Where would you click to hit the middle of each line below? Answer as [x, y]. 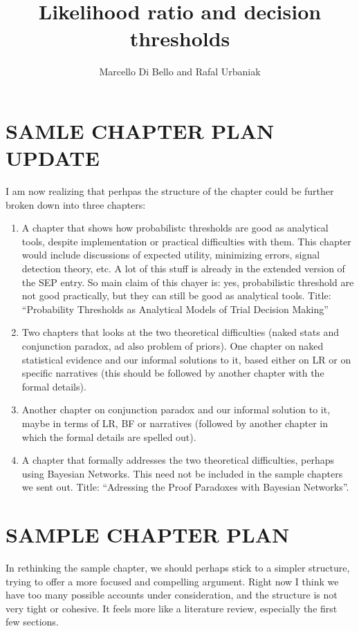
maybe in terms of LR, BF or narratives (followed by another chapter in [175, 423]
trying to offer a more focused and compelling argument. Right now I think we [172, 581]
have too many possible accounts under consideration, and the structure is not [172, 595]
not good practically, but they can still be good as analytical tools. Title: [176, 295]
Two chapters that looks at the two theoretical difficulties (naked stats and [180, 332]
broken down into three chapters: [76, 204]
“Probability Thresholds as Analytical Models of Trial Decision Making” [175, 309]
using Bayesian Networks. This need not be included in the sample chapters [182, 473]
